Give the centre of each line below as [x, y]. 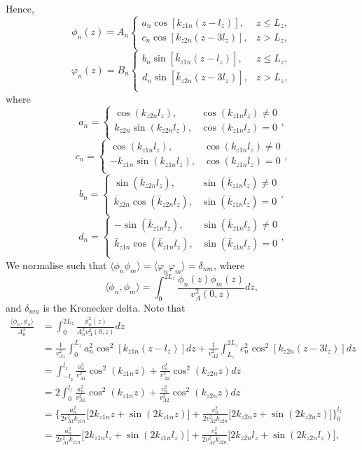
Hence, [20, 8]
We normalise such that [56, 264]
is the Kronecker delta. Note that [114, 307]
